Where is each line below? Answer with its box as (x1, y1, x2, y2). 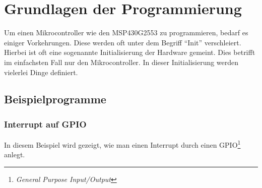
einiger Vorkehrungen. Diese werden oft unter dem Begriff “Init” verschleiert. (4, 37, 241, 47)
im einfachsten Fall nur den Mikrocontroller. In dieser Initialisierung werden (4, 56, 239, 67)
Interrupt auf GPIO (4, 117, 87, 130)
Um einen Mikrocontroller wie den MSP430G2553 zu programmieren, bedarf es (4, 27, 248, 38)
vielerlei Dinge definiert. (4, 67, 78, 77)
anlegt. (4, 149, 25, 160)
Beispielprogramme (4, 91, 106, 107)
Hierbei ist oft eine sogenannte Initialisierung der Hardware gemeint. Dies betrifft (4, 47, 255, 57)
